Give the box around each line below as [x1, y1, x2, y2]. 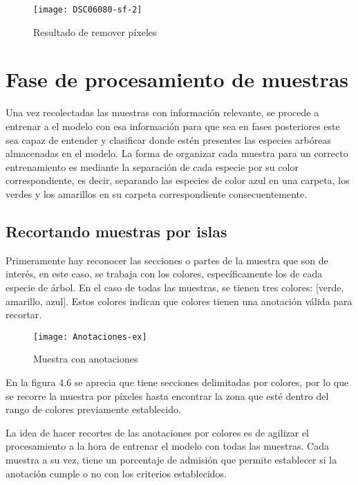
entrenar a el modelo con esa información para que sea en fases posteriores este [6, 118, 340, 133]
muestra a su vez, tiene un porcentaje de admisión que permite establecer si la [6, 452, 337, 466]
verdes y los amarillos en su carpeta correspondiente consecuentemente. [6, 186, 308, 201]
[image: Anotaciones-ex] [33, 331, 147, 342]
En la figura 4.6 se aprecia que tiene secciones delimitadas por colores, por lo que [6, 374, 349, 389]
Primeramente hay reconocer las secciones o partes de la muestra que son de [6, 253, 328, 267]
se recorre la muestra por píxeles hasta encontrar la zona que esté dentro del [6, 388, 329, 403]
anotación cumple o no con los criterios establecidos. [6, 466, 227, 480]
